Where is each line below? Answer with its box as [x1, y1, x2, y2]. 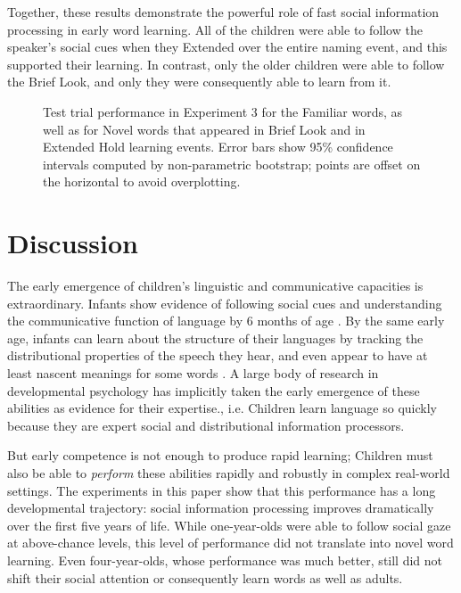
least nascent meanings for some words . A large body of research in [7, 364, 379, 383]
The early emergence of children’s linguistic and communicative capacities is [7, 276, 424, 295]
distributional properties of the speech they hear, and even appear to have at [7, 346, 428, 365]
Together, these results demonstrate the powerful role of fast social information [7, 3, 440, 21]
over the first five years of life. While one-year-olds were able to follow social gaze [7, 515, 451, 534]
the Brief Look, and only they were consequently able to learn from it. [7, 72, 391, 91]
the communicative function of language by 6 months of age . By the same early [7, 311, 445, 330]
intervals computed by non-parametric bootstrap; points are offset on [43, 154, 421, 173]
